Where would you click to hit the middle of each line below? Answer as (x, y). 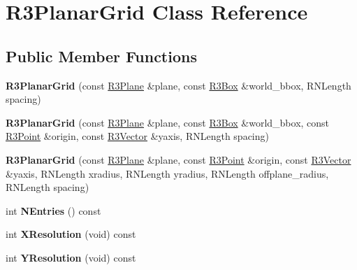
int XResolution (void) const (71, 234)
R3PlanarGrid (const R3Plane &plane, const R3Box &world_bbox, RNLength (178, 85)
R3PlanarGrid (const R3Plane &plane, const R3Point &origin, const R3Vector (178, 159)
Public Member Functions (101, 56)
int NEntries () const (53, 210)
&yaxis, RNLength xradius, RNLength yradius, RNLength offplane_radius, (167, 173)
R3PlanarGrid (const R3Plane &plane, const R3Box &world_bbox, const (168, 122)
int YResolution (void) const (71, 257)
